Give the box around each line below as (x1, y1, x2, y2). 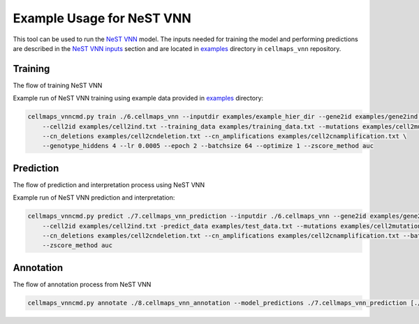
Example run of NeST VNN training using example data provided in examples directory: (13, 94, 264, 103)
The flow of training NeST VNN (13, 81, 103, 89)
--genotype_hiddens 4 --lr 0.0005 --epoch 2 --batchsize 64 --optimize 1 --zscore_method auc (42, 142, 374, 150)
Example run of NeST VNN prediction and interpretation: (13, 193, 175, 202)
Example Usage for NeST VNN (13, 10, 191, 26)
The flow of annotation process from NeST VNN (13, 280, 152, 288)
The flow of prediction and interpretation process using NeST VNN (13, 180, 205, 189)
